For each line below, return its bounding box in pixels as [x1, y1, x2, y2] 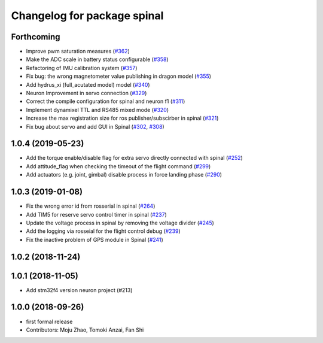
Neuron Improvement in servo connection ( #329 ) [26, 90, 147, 97]
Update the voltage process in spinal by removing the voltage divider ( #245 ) [26, 219, 215, 226]
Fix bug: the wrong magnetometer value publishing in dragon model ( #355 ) [26, 72, 212, 80]
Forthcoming [11, 32, 60, 42]
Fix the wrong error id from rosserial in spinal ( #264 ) [26, 202, 156, 210]
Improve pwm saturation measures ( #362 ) [26, 48, 130, 55]
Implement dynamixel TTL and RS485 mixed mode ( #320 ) [26, 106, 169, 113]
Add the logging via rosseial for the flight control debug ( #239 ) [26, 227, 181, 235]
